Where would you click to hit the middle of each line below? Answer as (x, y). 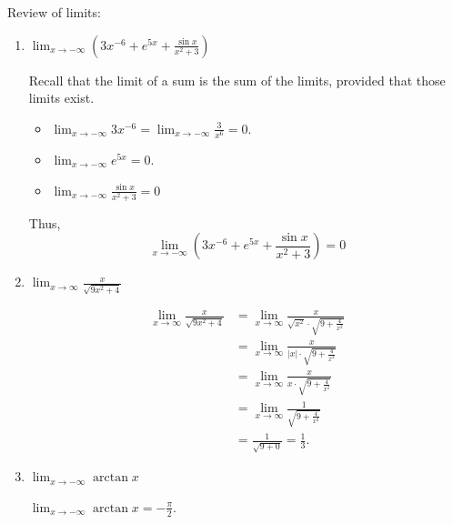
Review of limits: (54, 12)
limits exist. (61, 98)
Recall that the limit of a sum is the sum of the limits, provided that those (237, 80)
